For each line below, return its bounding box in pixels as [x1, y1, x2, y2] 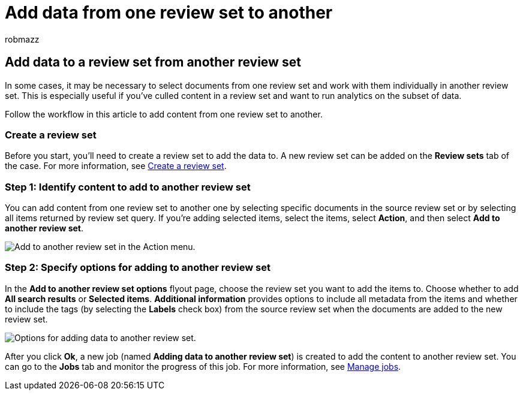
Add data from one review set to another [5, 2, 333, 23]
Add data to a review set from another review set [5, 55, 301, 70]
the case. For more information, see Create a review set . [5, 161, 227, 171]
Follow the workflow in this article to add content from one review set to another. [5, 108, 323, 119]
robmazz [5, 34, 40, 44]
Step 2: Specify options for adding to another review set [5, 261, 270, 274]
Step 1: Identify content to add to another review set [5, 180, 251, 193]
